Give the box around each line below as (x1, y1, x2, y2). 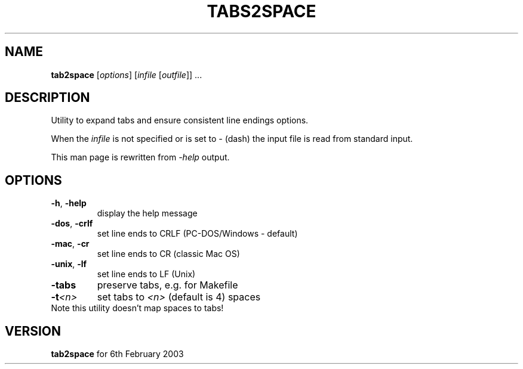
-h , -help (51, 198, 87, 209)
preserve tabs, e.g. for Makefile (97, 279, 238, 292)
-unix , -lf (51, 259, 87, 269)
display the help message (97, 208, 198, 219)
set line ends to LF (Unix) (97, 269, 196, 280)
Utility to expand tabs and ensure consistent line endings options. (51, 115, 309, 126)
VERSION (5, 323, 61, 339)
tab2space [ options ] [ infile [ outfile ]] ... (51, 69, 202, 80)
